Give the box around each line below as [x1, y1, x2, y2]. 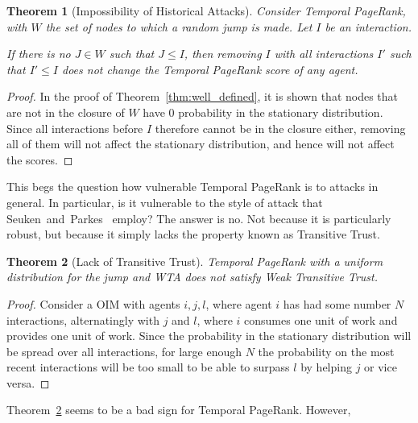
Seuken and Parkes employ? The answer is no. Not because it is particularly [6, 209, 391, 226]
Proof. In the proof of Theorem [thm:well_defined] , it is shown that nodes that [6, 88, 399, 105]
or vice [364, 359, 397, 375]
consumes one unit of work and [244, 311, 398, 328]
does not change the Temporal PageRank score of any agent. [61, 60, 358, 77]
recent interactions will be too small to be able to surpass [6, 359, 290, 375]
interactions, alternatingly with [6, 311, 159, 328]
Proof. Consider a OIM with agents [6, 295, 180, 312]
